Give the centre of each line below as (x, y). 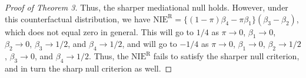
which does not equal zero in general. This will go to (99, 31)
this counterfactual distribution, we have (78, 18)
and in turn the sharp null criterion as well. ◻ (89, 68)
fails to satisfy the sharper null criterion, (226, 56)
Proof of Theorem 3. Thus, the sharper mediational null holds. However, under (147, 7)
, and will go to (149, 44)
